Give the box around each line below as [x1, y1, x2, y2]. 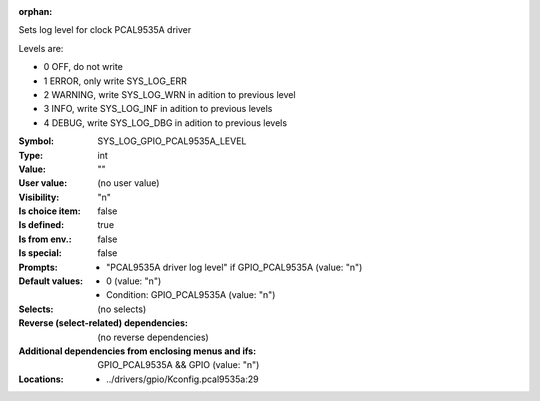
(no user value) [97, 177, 160, 189]
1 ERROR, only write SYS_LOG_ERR [43, 75, 187, 87]
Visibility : [18, 191, 60, 203]
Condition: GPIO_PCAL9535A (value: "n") [106, 289, 276, 301]
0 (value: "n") [106, 275, 162, 287]
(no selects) [97, 303, 147, 315]
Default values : [18, 275, 84, 287]
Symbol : [18, 135, 55, 147]
